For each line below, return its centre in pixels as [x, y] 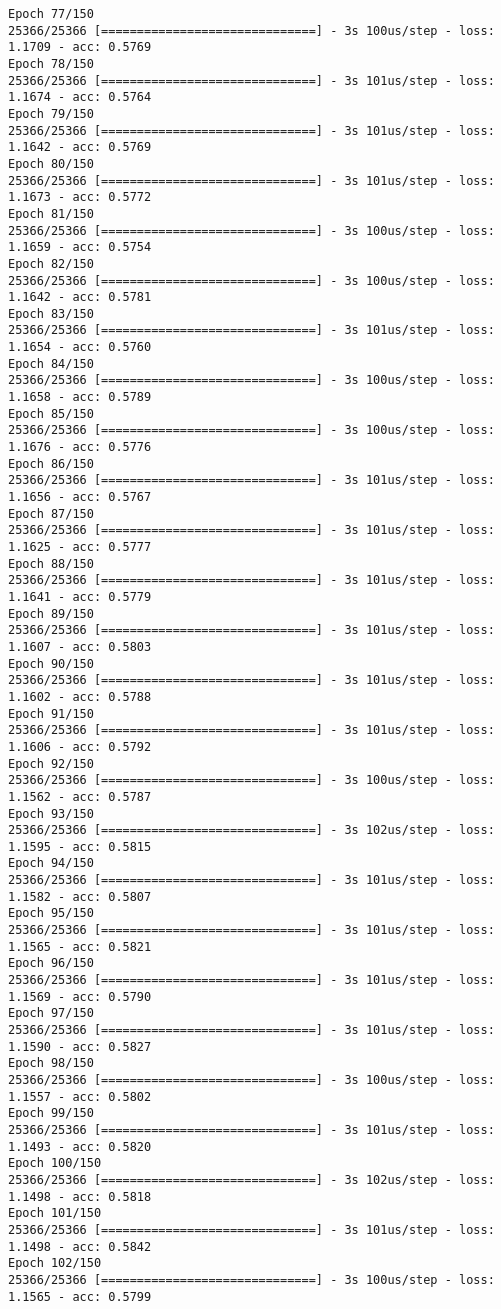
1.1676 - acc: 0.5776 [80, 447]
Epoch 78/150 [51, 63]
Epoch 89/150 [51, 613]
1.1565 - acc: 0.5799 [80, 1296]
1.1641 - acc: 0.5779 [80, 596]
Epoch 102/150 [55, 1263]
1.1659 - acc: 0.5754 [80, 247]
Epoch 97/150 [51, 1013]
